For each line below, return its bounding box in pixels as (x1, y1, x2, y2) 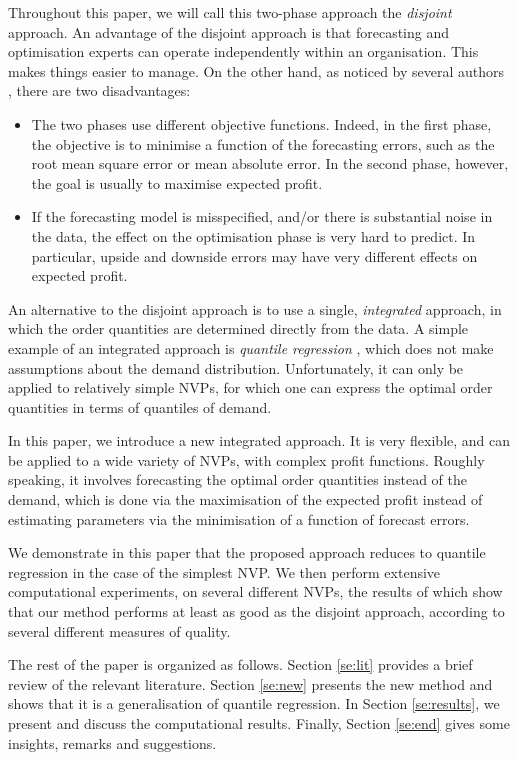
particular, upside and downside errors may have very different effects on (31, 245, 478, 266)
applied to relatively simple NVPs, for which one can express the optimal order (8, 377, 493, 398)
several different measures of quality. (8, 620, 231, 641)
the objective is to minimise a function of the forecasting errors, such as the (31, 133, 495, 154)
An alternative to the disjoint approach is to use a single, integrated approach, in (8, 298, 502, 319)
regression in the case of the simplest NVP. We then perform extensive (8, 561, 441, 582)
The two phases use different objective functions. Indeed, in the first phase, (31, 113, 492, 134)
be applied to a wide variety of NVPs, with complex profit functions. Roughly (8, 449, 485, 470)
